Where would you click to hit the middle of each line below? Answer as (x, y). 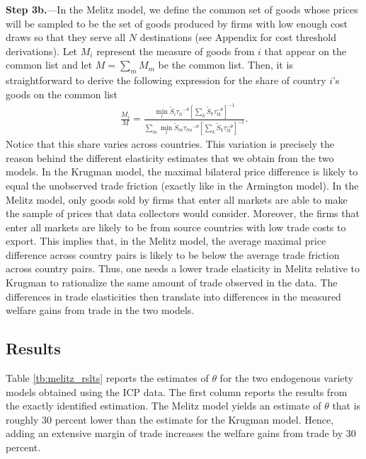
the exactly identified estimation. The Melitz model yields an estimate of (164, 406)
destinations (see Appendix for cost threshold (238, 37)
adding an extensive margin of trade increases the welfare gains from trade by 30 (181, 433)
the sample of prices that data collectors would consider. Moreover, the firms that (183, 213)
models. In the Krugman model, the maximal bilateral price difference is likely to (182, 172)
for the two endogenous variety (286, 378)
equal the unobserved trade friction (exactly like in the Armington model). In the (182, 185)
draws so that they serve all (66, 37)
